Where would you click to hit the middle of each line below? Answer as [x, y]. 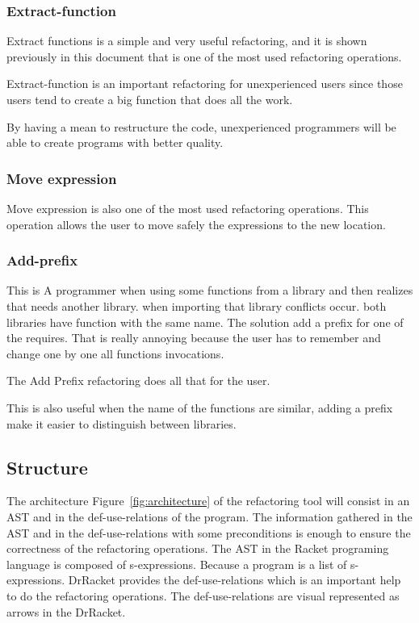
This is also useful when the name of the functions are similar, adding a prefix [200, 407]
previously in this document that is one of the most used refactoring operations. [204, 56]
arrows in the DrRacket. [66, 611]
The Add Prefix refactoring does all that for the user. [138, 380]
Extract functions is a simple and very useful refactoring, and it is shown [187, 41]
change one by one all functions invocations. [115, 353]
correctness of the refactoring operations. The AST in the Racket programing [198, 548]
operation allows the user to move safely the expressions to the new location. [196, 224]
